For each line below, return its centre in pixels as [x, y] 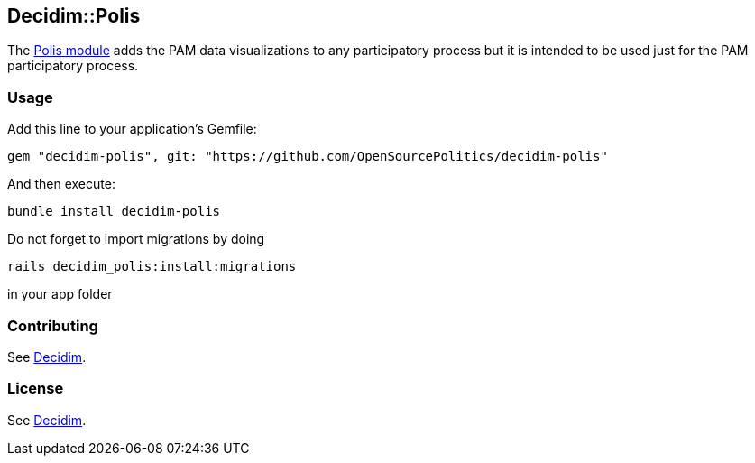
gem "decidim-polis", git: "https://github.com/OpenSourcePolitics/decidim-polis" [308, 157]
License [36, 389]
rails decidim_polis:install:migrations [152, 267]
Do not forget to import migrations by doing [136, 239]
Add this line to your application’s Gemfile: [132, 129]
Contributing [53, 325]
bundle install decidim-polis [114, 212]
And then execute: [61, 184]
